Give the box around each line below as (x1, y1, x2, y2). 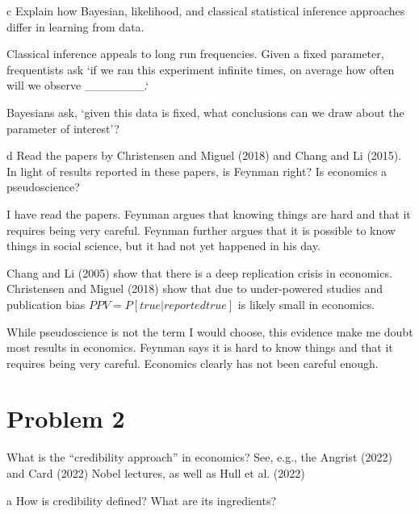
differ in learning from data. (6, 18, 145, 35)
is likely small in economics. (237, 295, 375, 312)
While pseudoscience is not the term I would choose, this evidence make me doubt (6, 323, 413, 340)
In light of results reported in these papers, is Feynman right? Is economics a (6, 162, 388, 179)
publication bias (6, 295, 86, 312)
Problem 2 (6, 402, 125, 435)
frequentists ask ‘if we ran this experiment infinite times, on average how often (6, 61, 395, 77)
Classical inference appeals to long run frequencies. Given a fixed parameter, (6, 45, 384, 62)
